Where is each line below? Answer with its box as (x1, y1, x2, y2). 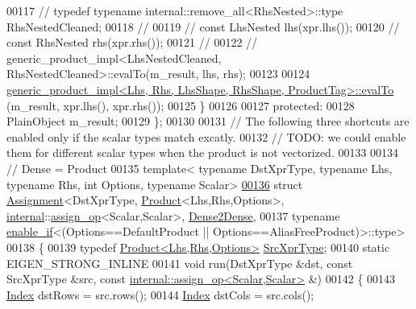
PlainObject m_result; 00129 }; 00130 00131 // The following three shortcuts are (6, 113, 410, 130)
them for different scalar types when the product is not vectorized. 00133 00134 (6, 144, 399, 161)
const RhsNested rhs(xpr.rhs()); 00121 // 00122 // (6, 34, 258, 51)
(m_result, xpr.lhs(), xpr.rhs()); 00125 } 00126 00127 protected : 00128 (6, 97, 355, 113)
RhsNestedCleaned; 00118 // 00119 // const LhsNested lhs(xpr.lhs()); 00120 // (6, 18, 400, 35)
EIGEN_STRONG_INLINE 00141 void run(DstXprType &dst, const (6, 254, 353, 271)
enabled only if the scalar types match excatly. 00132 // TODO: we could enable (6, 128, 406, 145)
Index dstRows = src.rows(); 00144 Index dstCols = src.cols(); (6, 286, 314, 303)
